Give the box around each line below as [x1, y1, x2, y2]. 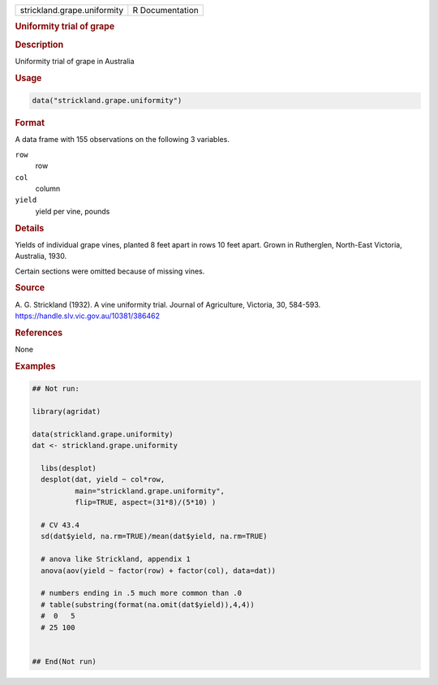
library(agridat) [32, 407, 101, 416]
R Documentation [132, 5, 199, 15]
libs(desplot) [41, 463, 97, 473]
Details [15, 222, 45, 234]
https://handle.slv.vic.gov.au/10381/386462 [15, 311, 161, 321]
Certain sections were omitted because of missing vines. [15, 266, 205, 276]
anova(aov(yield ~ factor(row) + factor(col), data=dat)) [41, 566, 277, 575]
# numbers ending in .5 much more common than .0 [41, 588, 243, 598]
